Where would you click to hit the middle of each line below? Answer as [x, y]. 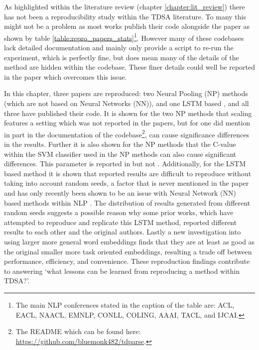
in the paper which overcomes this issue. [65, 76]
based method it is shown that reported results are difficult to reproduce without [128, 173]
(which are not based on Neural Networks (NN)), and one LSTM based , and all [127, 103]
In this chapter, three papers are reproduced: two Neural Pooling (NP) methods [126, 93]
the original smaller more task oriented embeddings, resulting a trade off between [128, 251]
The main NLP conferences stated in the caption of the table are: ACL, [125, 304]
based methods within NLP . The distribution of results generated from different [127, 202]
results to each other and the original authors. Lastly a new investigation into [123, 232]
